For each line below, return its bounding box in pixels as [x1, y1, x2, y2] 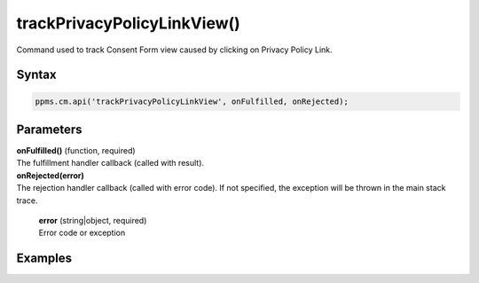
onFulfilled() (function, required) [16, 145, 137, 156]
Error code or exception [38, 227, 126, 239]
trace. [16, 195, 38, 206]
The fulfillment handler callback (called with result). [16, 158, 204, 169]
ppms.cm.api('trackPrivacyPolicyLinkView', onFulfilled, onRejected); [35, 96, 349, 106]
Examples [16, 251, 73, 266]
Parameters [16, 122, 82, 137]
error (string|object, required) [38, 216, 147, 225]
